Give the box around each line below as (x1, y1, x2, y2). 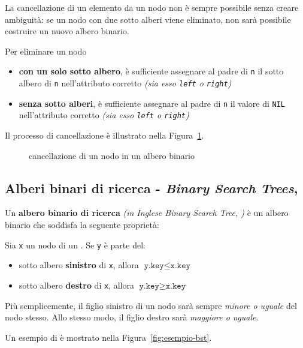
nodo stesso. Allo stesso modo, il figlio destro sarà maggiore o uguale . (5, 311, 259, 323)
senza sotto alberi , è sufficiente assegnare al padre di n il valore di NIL (19, 97, 285, 109)
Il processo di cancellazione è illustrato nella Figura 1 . (5, 129, 204, 141)
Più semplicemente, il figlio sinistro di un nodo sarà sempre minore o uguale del (5, 299, 297, 311)
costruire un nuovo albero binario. (5, 25, 129, 37)
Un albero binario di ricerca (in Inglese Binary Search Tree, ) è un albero (5, 206, 289, 219)
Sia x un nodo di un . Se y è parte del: (5, 238, 146, 251)
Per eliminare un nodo (5, 44, 87, 57)
